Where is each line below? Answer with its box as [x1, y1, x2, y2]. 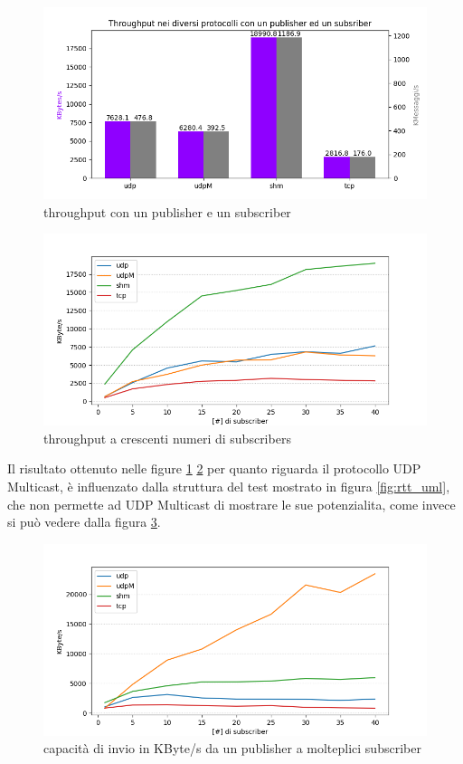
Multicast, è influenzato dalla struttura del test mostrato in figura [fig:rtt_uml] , [7, 476, 450, 495]
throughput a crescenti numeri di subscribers [43, 428, 291, 447]
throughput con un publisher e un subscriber [43, 202, 291, 221]
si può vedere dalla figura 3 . [7, 512, 161, 531]
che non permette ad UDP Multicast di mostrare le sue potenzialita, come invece [7, 494, 456, 513]
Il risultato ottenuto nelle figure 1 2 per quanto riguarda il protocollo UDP [7, 459, 421, 478]
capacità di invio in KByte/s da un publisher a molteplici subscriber [43, 739, 421, 758]
